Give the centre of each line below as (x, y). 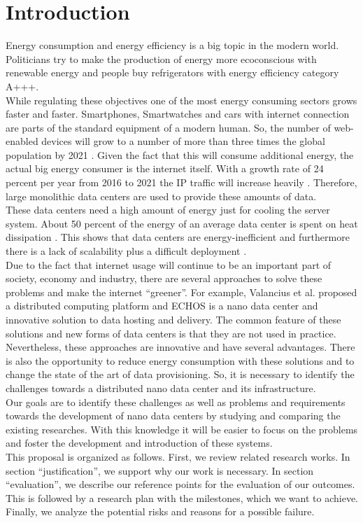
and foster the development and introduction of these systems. (139, 443)
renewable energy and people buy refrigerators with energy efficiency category (172, 72)
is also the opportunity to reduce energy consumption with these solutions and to (180, 360)
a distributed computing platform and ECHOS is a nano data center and (162, 306)
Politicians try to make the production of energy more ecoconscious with (161, 58)
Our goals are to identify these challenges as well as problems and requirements (176, 402)
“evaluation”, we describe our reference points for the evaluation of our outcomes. (180, 484)
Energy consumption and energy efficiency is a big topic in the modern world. (172, 45)
